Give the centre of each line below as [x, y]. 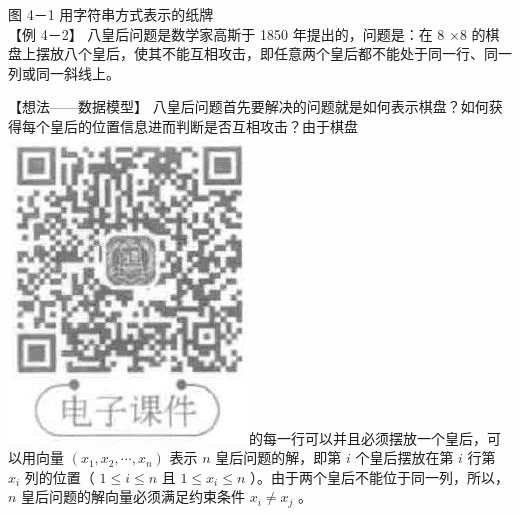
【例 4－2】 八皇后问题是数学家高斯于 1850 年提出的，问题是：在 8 [226, 33]
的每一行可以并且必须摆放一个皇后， [368, 437]
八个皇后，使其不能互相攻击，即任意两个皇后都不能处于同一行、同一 [287, 53]
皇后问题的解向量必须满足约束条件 [133, 496]
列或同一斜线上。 [64, 72]
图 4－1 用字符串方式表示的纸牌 [111, 14]
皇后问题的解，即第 [278, 457]
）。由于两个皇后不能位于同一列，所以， [379, 476]
